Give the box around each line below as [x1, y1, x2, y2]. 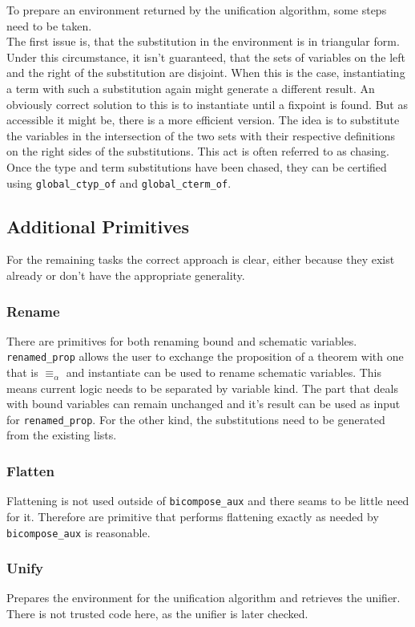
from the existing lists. [6, 427, 117, 443]
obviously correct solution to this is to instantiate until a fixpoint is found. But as [6, 95, 408, 112]
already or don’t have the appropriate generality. [6, 266, 245, 283]
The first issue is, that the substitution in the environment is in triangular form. [6, 33, 400, 50]
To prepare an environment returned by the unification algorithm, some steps [6, 2, 387, 18]
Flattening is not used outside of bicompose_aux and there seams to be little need [6, 492, 409, 509]
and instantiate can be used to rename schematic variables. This [66, 364, 382, 381]
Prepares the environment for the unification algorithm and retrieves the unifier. [6, 589, 401, 606]
